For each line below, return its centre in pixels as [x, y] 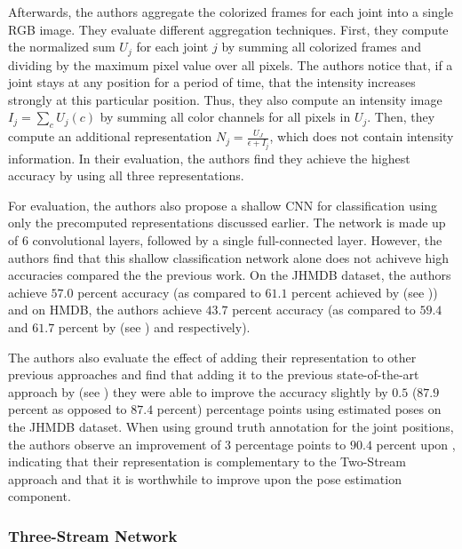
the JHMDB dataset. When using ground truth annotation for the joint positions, [231, 426]
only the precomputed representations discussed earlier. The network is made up [227, 223]
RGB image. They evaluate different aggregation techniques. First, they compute [228, 29]
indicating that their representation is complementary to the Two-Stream [207, 461]
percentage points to [291, 444]
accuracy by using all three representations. [126, 175]
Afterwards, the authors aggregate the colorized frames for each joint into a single [231, 12]
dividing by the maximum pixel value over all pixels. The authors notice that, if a [231, 64]
